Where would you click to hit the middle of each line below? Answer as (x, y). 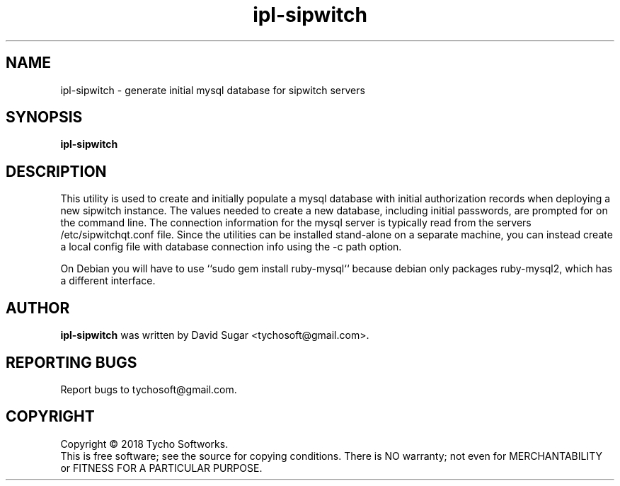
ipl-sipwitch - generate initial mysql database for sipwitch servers (213, 90)
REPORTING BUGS (71, 362)
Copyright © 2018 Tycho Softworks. (144, 444)
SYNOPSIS (44, 117)
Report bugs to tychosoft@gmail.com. (149, 389)
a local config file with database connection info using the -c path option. (231, 247)
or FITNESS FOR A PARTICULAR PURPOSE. (161, 468)
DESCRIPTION (56, 171)
